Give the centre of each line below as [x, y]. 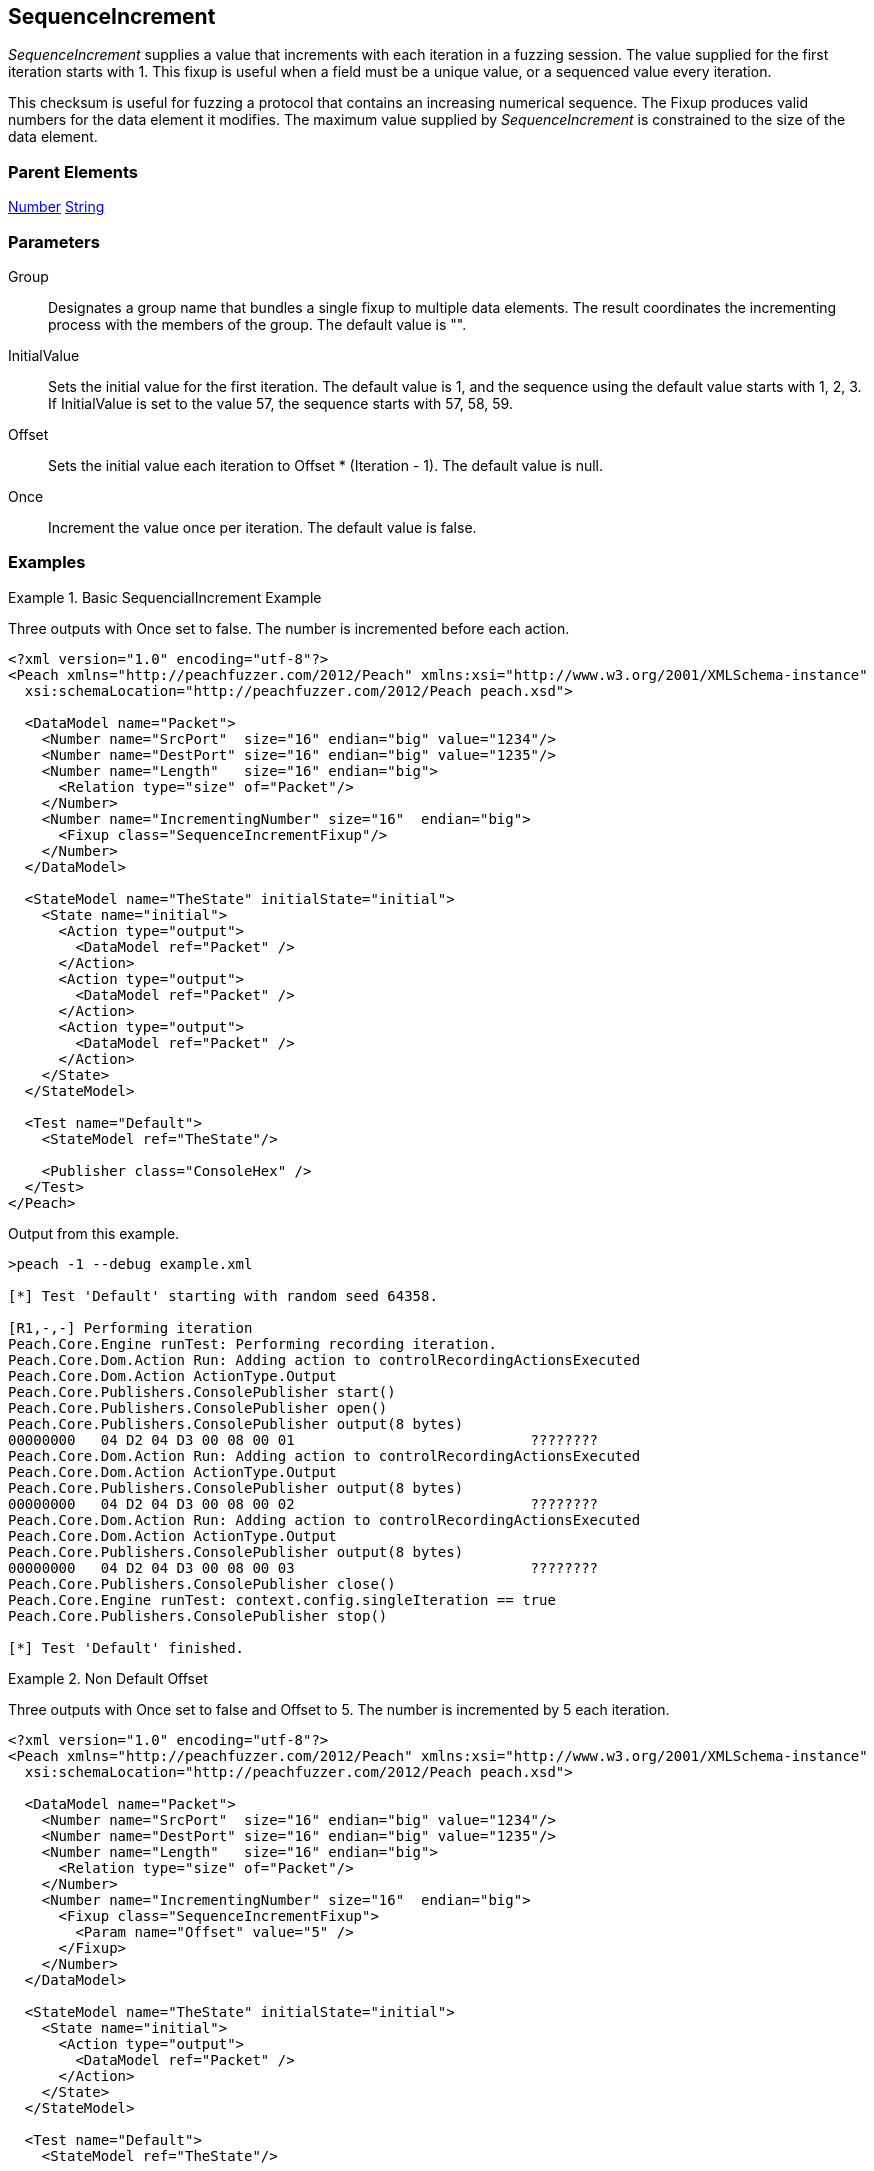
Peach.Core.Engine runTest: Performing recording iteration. [252, 1343]
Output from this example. [94, 1233]
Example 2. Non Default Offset [108, 1678]
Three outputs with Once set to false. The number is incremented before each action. [289, 628]
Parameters [54, 241]
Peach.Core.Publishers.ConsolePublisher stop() [198, 1615]
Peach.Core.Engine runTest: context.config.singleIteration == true [282, 1599]
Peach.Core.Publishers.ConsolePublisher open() [198, 1407]
